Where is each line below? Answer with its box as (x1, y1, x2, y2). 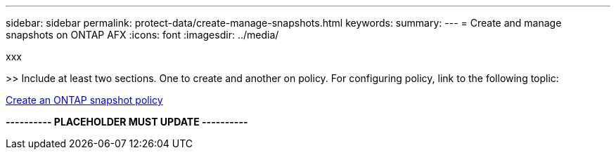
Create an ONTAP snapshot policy (6, 94, 163, 106)
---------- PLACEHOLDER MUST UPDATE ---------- (6, 116, 248, 128)
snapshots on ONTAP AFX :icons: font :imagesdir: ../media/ (6, 29, 279, 41)
